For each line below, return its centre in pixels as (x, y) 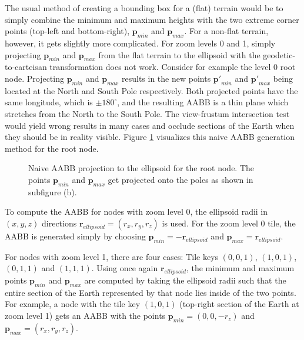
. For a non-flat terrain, (226, 31)
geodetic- (279, 54)
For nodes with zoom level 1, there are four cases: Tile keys (112, 256)
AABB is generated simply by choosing (75, 236)
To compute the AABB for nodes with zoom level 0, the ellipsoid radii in (136, 211)
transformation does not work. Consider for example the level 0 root (173, 67)
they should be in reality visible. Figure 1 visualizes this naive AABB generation (150, 137)
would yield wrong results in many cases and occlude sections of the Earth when (150, 125)
